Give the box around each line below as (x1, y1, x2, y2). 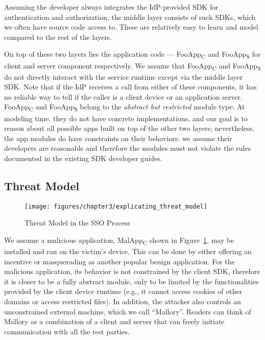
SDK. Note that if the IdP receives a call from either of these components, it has (4, 81, 257, 92)
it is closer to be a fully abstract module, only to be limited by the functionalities (4, 276, 259, 286)
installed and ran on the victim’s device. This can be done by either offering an (4, 246, 252, 257)
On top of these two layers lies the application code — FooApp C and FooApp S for (4, 49, 261, 61)
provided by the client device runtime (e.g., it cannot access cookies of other (4, 286, 243, 297)
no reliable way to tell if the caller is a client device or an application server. (4, 91, 243, 102)
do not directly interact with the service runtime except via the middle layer (4, 71, 243, 82)
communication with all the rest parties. (4, 326, 130, 336)
